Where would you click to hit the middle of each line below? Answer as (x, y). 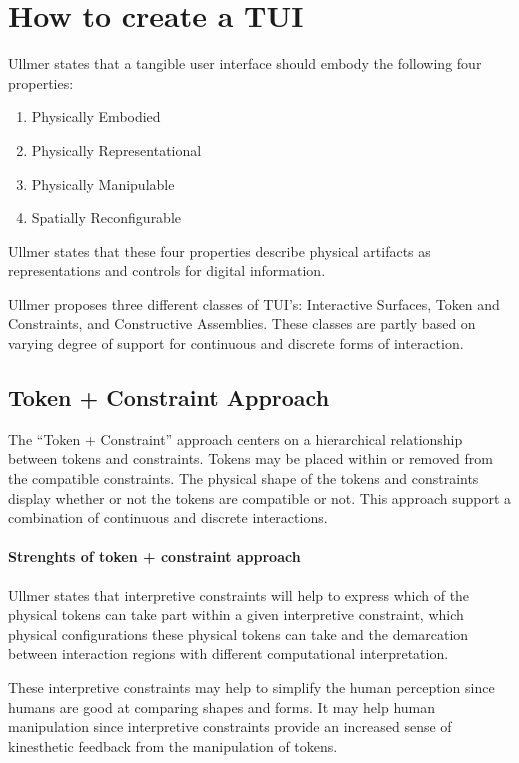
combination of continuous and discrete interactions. (168, 517)
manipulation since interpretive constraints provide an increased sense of (230, 726)
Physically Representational (116, 149)
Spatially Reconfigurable (106, 217)
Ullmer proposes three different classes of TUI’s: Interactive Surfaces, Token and (254, 303)
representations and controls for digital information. (167, 270)
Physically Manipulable (103, 183)
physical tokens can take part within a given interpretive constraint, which (236, 614)
